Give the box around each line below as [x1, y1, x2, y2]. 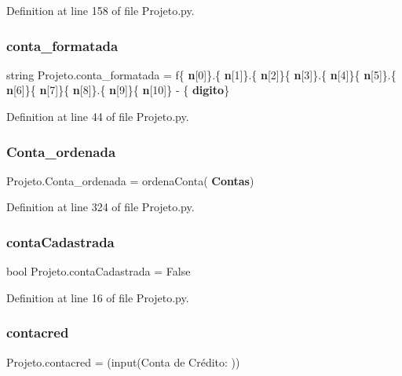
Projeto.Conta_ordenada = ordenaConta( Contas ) [6, 172, 254, 188]
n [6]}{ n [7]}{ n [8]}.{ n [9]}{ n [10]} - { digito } [6, 82, 230, 98]
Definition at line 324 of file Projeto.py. [6, 199, 195, 215]
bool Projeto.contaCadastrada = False [6, 263, 191, 279]
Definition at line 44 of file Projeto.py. [6, 108, 189, 124]
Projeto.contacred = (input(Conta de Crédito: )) [6, 353, 240, 370]
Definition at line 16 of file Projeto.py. [6, 289, 189, 305]
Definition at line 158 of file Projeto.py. [6, 2, 195, 18]
